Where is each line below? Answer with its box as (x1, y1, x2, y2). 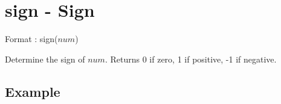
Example (5, 82, 60, 100)
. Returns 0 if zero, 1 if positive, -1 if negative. (105, 52, 277, 65)
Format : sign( (5, 32, 58, 45)
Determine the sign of (5, 52, 85, 65)
